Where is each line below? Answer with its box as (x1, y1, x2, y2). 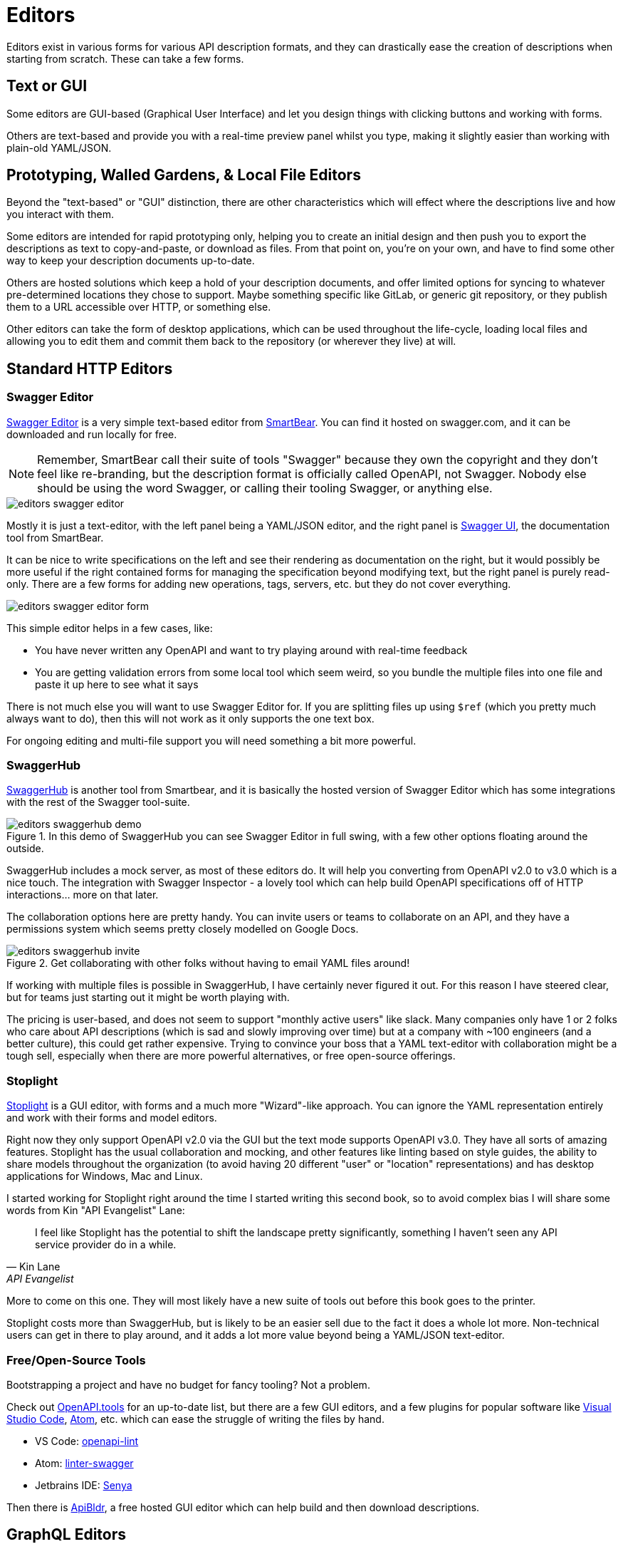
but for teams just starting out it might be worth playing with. (6, 991, 290, 1004)
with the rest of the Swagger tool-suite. (6, 796, 190, 809)
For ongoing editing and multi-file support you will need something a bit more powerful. (6, 734, 417, 747)
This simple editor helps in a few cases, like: (6, 621, 213, 634)
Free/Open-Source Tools (6, 1352, 146, 1367)
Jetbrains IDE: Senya (35, 1478, 132, 1491)
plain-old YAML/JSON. (6, 141, 112, 154)
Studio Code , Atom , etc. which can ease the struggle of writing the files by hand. (6, 1412, 384, 1425)
